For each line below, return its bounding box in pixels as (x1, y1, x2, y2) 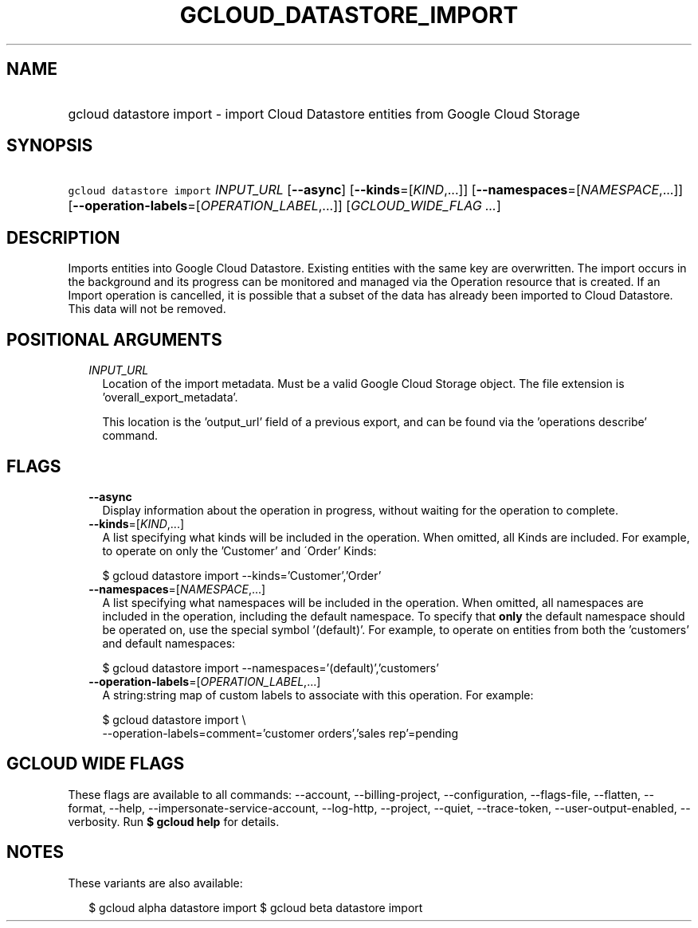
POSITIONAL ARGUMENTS (6, 329, 222, 350)
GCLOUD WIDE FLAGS (6, 754, 185, 774)
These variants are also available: (68, 875, 243, 890)
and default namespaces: (102, 636, 236, 650)
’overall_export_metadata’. (102, 390, 238, 405)
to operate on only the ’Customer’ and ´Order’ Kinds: (102, 543, 377, 558)
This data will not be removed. (68, 302, 226, 316)
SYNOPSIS (6, 135, 93, 156)
